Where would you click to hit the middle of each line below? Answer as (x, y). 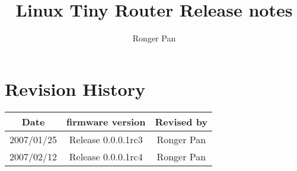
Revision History (75, 88)
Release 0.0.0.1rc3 (106, 139)
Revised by (181, 121)
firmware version (106, 121)
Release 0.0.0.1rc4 (106, 156)
